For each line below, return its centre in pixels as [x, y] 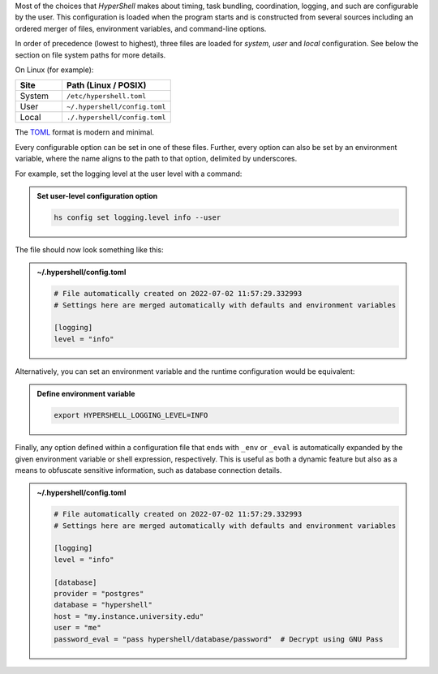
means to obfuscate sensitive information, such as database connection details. [148, 470]
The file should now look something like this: [89, 249]
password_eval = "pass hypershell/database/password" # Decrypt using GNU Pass [219, 639]
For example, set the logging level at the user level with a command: [129, 174]
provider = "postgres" [99, 594]
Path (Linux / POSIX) [106, 85]
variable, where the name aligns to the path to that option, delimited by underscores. [156, 159]
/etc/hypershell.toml [106, 96]
